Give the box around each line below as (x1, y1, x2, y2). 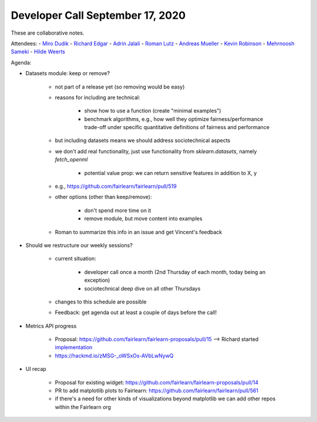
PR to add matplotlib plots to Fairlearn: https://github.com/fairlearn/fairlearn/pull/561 (55, 387, 258, 394)
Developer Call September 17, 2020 (11, 9, 186, 22)
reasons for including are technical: (55, 94, 141, 101)
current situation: (55, 255, 96, 262)
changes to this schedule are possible (55, 298, 147, 305)
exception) (84, 276, 110, 284)
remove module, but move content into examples (84, 215, 203, 222)
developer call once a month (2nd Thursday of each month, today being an (84, 268, 266, 275)
